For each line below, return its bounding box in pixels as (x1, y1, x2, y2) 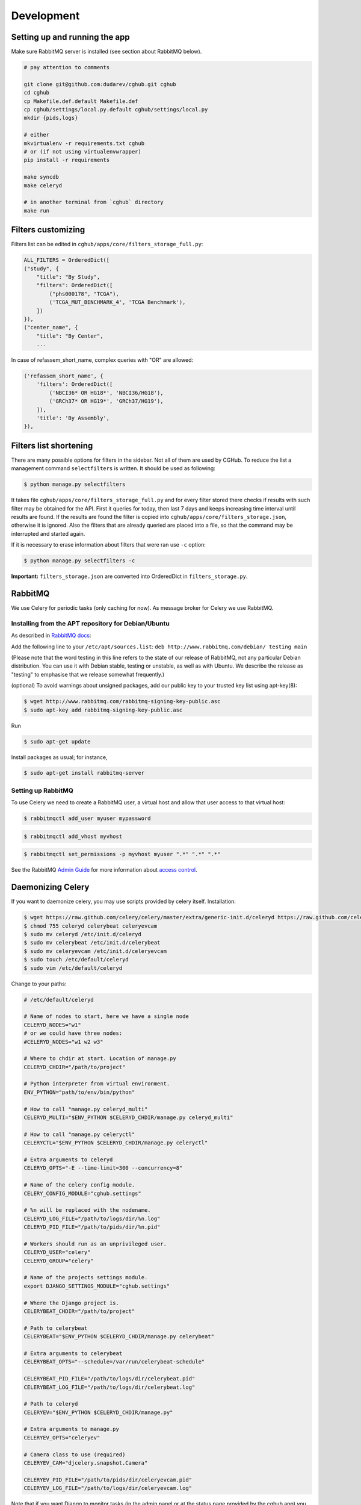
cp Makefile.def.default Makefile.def (23, 98, 138, 105)
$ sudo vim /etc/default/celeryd (23, 964, 123, 972)
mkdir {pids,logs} (23, 114, 78, 122)
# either (23, 131, 50, 138)
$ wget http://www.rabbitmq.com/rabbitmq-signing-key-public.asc (23, 698, 221, 705)
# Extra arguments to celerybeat (23, 1350, 123, 1357)
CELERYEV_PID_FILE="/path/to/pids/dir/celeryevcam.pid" (23, 1476, 193, 1483)
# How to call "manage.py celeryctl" (23, 1131, 135, 1138)
